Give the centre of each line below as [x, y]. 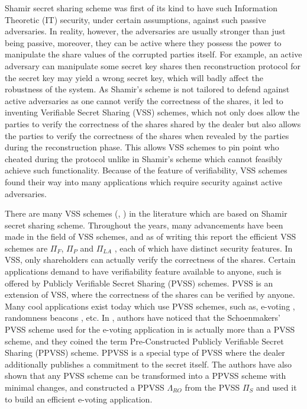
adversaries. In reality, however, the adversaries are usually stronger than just [145, 31]
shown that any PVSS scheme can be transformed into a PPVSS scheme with [146, 376]
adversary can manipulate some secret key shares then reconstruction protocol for [153, 65]
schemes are [26, 248]
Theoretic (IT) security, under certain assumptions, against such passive [135, 19]
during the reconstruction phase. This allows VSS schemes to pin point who [142, 147]
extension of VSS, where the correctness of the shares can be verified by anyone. [150, 294]
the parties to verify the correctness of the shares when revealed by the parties [147, 135]
